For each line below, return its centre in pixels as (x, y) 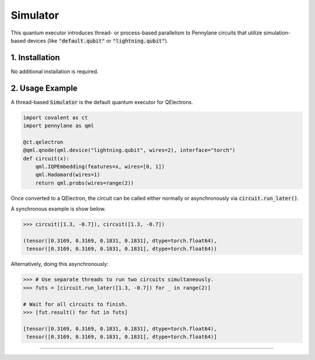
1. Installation (36, 58)
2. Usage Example (44, 88)
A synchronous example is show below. (58, 209)
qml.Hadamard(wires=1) (68, 175)
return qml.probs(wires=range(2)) (85, 183)
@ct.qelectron (43, 142)
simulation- (277, 33)
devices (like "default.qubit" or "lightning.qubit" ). (98, 40)
